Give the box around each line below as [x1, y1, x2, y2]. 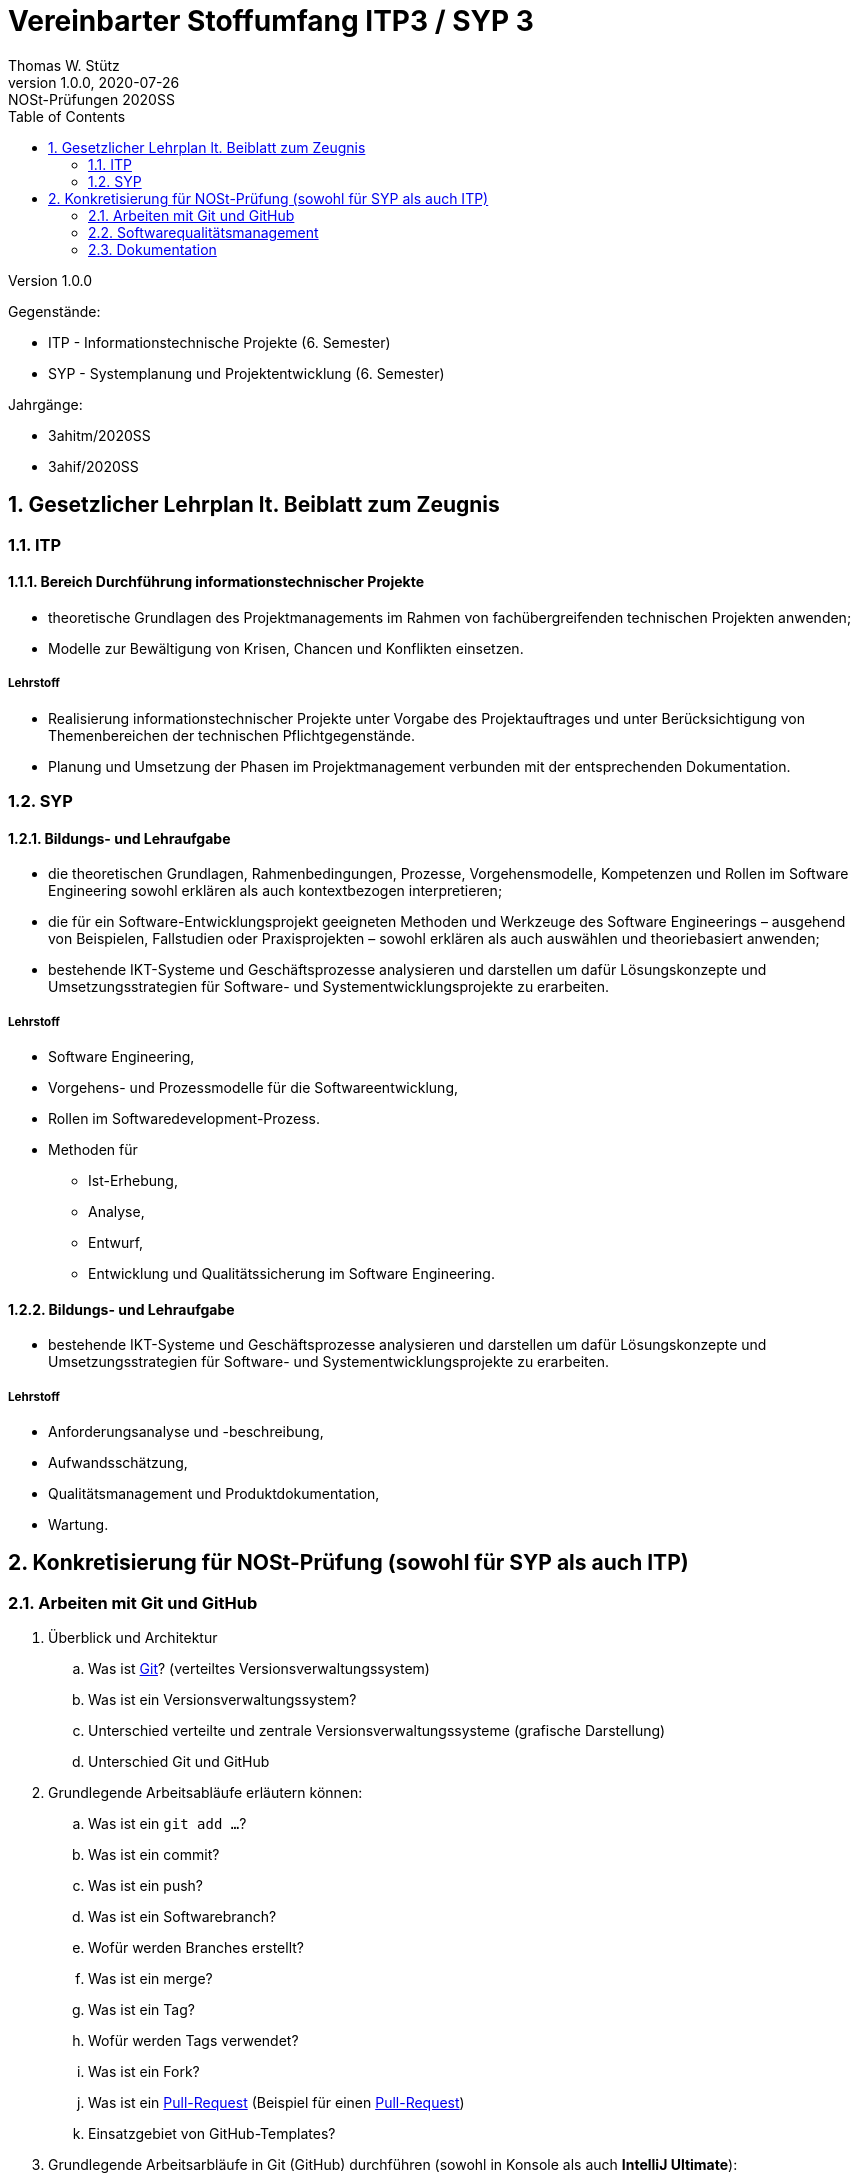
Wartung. [48, 1515, 109, 1533]
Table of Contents [8, 107, 126, 125]
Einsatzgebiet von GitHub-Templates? [88, 2125, 336, 2143]
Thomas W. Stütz [8, 56, 120, 74]
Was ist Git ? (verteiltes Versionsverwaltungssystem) [88, 1660, 430, 1678]
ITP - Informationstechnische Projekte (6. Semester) [48, 333, 391, 351]
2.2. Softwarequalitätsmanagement [88, 223, 319, 241]
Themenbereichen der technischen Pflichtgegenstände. [48, 726, 416, 744]
